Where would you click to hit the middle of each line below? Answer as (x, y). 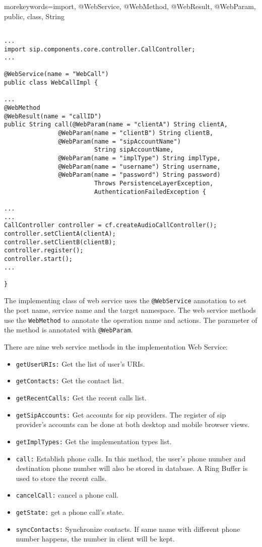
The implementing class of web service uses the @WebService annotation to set (125, 300)
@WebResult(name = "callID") (53, 116)
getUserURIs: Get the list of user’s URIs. (80, 363)
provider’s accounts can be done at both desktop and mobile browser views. (133, 424)
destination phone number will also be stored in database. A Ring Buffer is (132, 468)
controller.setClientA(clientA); (60, 233)
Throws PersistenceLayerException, (154, 183)
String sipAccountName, (134, 150)
